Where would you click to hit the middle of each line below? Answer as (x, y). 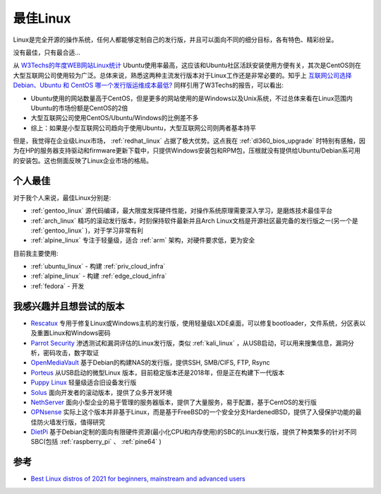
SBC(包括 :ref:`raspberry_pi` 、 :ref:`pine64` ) (96, 442)
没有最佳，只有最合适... (47, 52)
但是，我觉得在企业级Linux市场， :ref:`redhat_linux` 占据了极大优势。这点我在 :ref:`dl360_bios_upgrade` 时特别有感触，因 (189, 141)
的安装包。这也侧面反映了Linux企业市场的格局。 (83, 160)
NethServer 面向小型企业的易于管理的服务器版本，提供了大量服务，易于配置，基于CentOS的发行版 (174, 402)
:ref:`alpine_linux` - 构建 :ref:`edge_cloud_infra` (99, 276)
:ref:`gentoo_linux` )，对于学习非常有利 (87, 230)
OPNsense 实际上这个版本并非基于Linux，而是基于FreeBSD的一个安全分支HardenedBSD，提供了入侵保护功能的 (193, 412)
